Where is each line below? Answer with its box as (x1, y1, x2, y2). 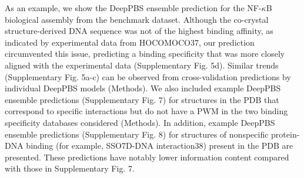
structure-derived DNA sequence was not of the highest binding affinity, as (5, 25, 273, 37)
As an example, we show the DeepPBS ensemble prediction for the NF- (5, 2, 262, 13)
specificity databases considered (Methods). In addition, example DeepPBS (5, 116, 275, 128)
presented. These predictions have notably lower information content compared (5, 150, 289, 163)
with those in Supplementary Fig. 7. (5, 162, 135, 174)
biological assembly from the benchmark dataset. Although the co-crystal (5, 13, 269, 25)
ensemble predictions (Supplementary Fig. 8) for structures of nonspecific (5, 128, 269, 140)
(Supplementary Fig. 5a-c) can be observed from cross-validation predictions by (5, 70, 291, 83)
